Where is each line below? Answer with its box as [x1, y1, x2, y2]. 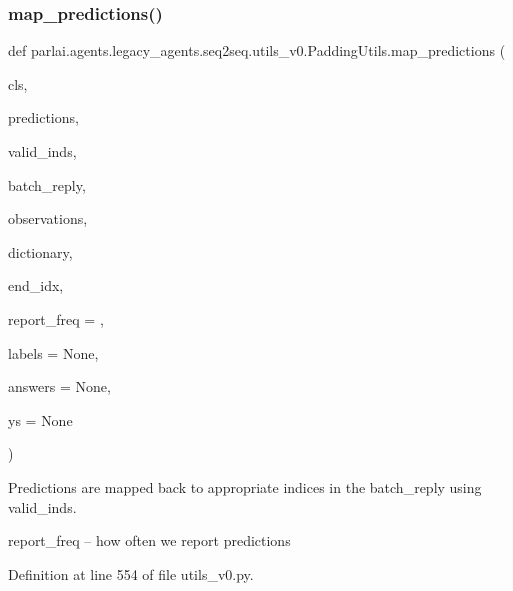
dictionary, [8, 241, 73, 262]
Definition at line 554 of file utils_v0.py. [8, 563, 254, 584]
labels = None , [8, 342, 99, 363]
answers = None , [8, 376, 111, 397]
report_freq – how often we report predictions [8, 530, 291, 551]
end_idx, [8, 275, 64, 296]
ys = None [8, 409, 73, 430]
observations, [8, 208, 88, 229]
